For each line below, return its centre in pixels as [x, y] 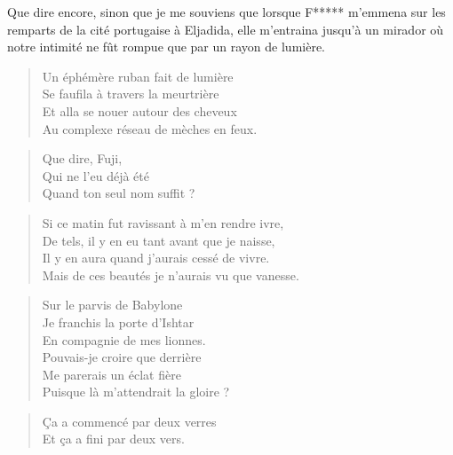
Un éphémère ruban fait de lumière [138, 76]
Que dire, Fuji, [82, 158]
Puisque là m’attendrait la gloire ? [136, 392]
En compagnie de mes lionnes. [124, 339]
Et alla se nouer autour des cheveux [139, 110]
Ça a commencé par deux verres [129, 421]
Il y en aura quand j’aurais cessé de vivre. [156, 258]
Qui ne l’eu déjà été [95, 175]
